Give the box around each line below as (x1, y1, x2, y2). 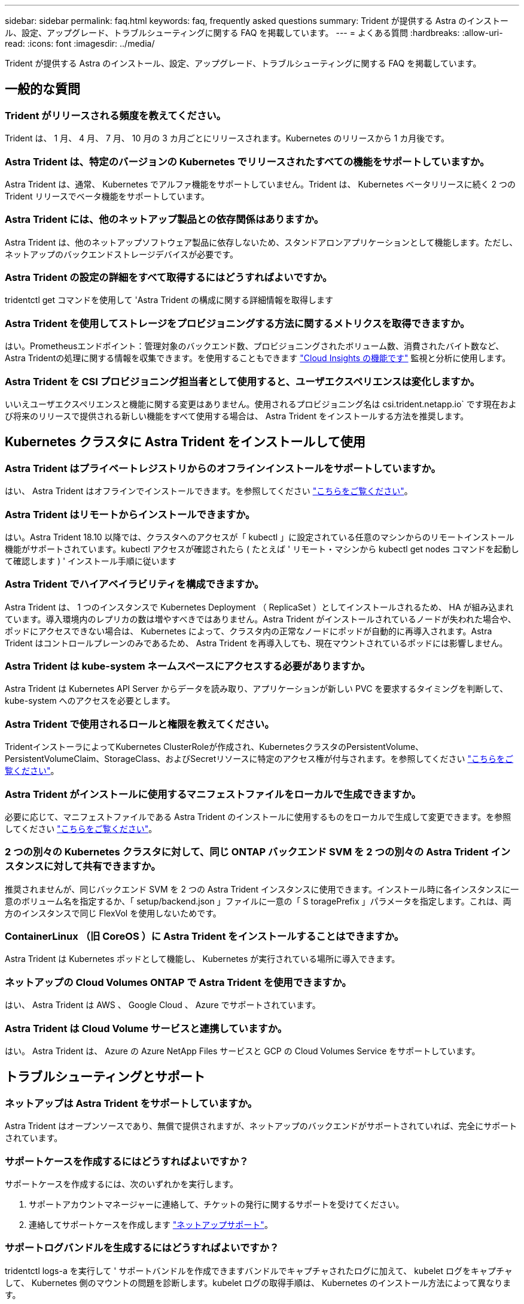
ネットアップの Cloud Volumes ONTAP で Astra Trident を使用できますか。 (5, 976, 352, 988)
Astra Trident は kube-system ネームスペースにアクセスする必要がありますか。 (5, 660, 371, 673)
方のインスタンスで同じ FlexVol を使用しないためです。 (5, 907, 221, 918)
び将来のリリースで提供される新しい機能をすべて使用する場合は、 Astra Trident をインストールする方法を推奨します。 (5, 410, 469, 421)
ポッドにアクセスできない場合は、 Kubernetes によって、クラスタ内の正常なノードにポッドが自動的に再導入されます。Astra (5, 625, 492, 636)
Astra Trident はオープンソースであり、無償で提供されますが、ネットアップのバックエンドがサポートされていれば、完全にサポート (5, 1121, 517, 1131)
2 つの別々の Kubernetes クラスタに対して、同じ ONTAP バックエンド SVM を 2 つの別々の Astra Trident (5, 846, 489, 858)
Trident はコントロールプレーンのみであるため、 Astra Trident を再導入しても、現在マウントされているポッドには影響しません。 (5, 637, 508, 648)
